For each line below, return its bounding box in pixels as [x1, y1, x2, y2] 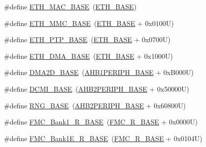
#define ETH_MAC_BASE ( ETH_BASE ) [4, 1, 137, 11]
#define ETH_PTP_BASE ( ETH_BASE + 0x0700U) [4, 34, 171, 45]
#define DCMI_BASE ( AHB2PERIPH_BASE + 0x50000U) [4, 83, 189, 94]
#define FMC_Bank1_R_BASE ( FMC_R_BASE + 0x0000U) [4, 117, 198, 127]
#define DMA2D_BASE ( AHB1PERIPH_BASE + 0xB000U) [4, 67, 194, 77]
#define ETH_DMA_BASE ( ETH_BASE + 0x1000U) [4, 50, 173, 61]
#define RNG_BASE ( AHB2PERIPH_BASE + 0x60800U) [4, 100, 186, 110]
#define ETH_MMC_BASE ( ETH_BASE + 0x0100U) [4, 18, 174, 28]
